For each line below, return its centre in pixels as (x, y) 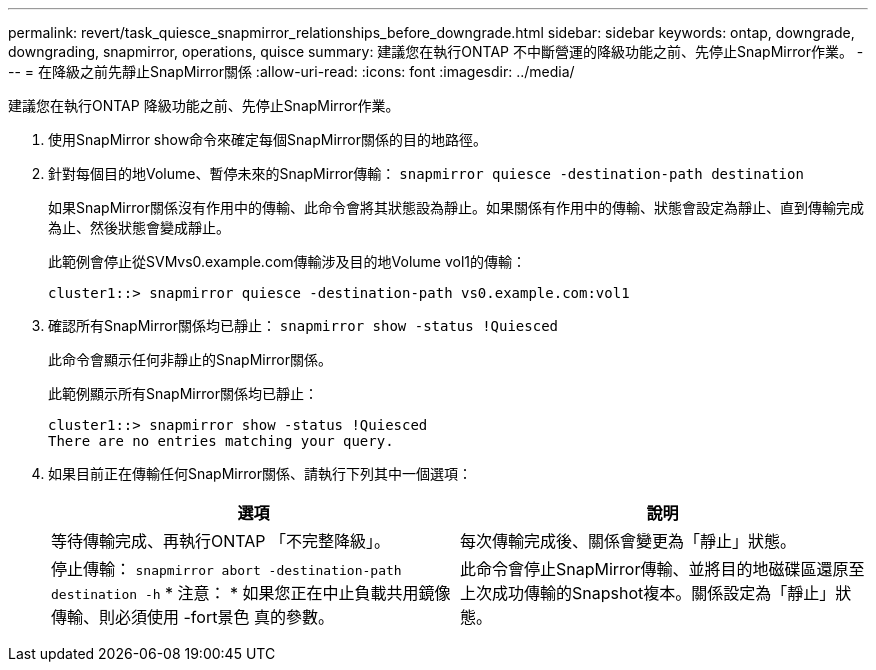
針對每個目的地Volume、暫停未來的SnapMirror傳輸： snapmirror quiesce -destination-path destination (426, 173)
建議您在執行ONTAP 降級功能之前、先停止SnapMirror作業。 (204, 105)
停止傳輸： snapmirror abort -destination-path (226, 569)
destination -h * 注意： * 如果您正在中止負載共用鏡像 (251, 593)
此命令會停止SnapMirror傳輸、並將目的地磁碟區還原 (654, 569)
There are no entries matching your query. (221, 441)
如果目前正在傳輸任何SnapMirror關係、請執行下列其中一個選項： (260, 473)
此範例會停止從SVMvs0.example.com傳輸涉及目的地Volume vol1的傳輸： (287, 261)
